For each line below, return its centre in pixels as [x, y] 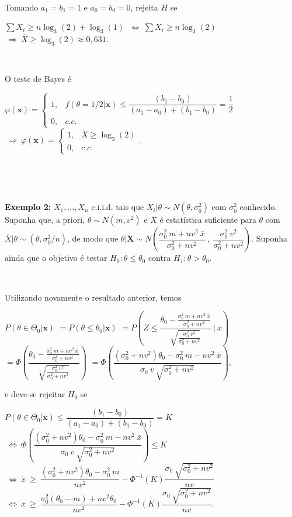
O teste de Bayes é [38, 79]
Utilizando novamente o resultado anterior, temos [93, 297]
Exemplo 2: [28, 207]
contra [159, 258]
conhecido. [258, 207]
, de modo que [93, 238]
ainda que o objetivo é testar [56, 258]
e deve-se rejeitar [35, 394]
